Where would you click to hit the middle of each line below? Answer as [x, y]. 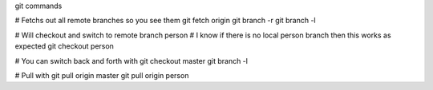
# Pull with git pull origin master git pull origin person [102, 75]
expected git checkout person [64, 46]
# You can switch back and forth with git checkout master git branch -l [132, 61]
